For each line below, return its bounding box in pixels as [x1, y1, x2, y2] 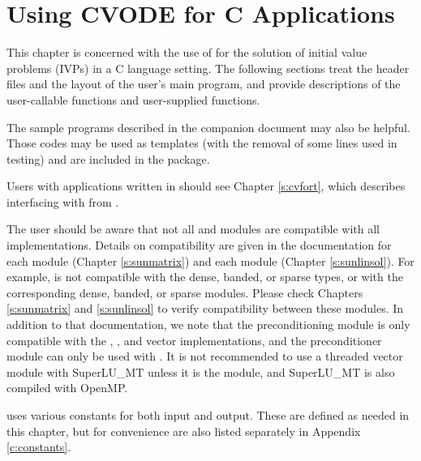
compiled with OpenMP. [6, 379, 128, 396]
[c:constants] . [6, 438, 71, 455]
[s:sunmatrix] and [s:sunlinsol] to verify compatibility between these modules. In [6, 300, 404, 317]
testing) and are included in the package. [6, 150, 210, 167]
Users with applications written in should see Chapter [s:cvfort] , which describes [6, 177, 406, 194]
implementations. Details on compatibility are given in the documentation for [6, 237, 392, 254]
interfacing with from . [6, 193, 119, 210]
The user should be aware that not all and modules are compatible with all [6, 220, 380, 237]
